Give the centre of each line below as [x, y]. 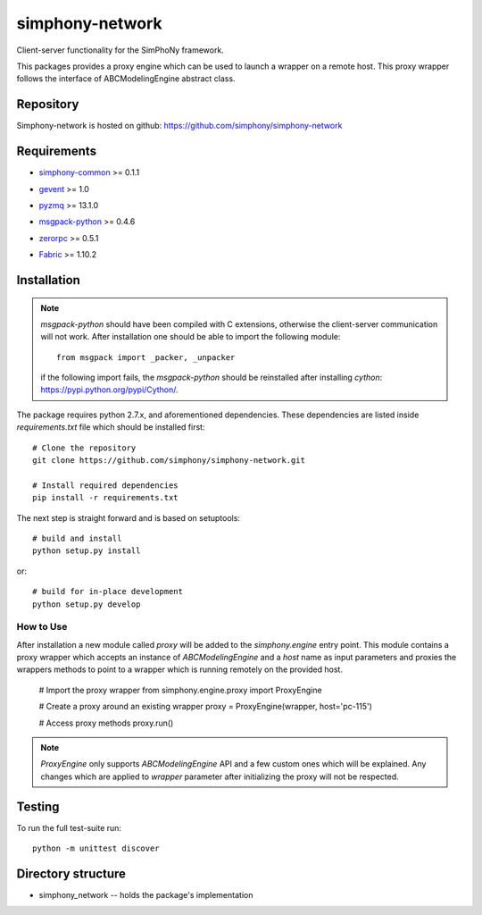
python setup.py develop [87, 604]
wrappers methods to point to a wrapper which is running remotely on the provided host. [180, 669]
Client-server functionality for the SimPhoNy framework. [120, 50]
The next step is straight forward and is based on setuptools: [129, 517]
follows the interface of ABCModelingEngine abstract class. [126, 79]
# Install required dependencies [105, 485]
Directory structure [71, 873]
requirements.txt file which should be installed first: [111, 427]
